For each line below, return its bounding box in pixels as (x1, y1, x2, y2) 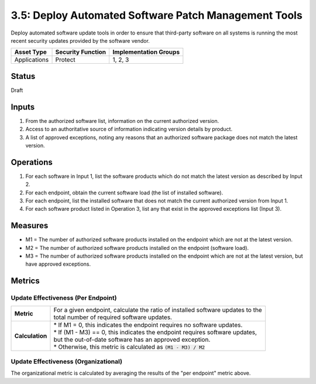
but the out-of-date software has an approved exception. (53, 335, 211, 344)
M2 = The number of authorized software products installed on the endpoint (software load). (25, 244, 249, 251)
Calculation (14, 331, 47, 340)
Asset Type (14, 48, 47, 56)
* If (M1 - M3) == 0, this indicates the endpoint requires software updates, (53, 328, 257, 336)
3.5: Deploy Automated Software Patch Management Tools (11, 9, 303, 22)
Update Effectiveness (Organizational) (11, 358, 123, 365)
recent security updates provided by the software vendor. (11, 37, 150, 44)
